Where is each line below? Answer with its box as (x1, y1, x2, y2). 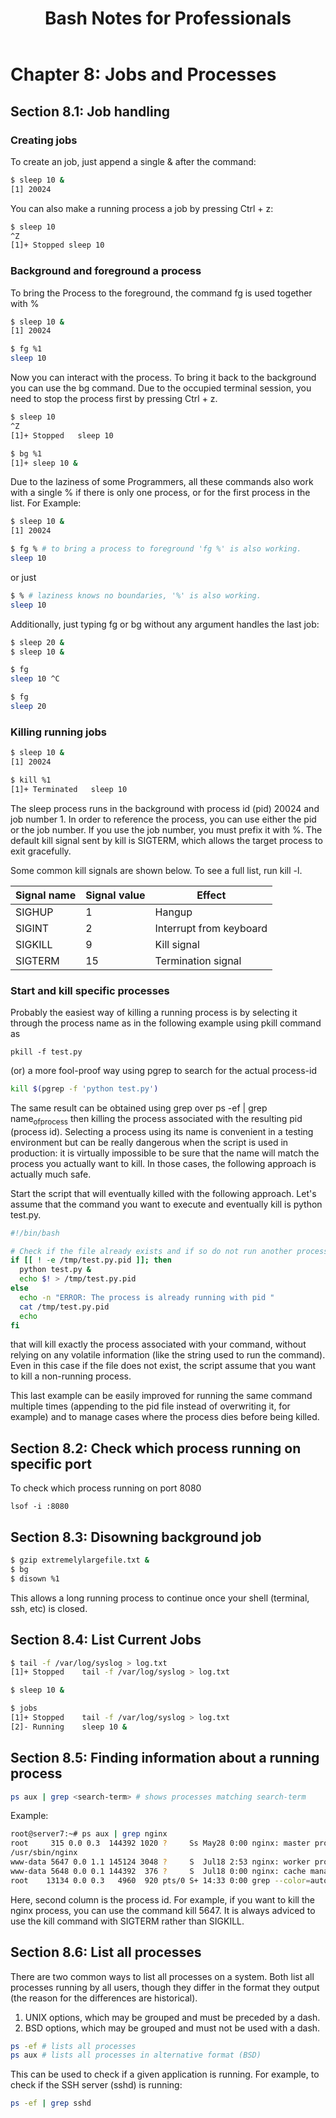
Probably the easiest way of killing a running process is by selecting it (10, 1007, 298, 1019)
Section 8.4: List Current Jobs (10, 1632, 202, 1649)
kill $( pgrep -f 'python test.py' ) (10, 1084, 159, 1094)
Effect (196, 888, 227, 902)
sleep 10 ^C (10, 674, 60, 684)
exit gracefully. (10, 845, 72, 857)
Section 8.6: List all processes (10, 1944, 202, 1961)
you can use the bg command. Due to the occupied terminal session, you (10, 382, 312, 394)
